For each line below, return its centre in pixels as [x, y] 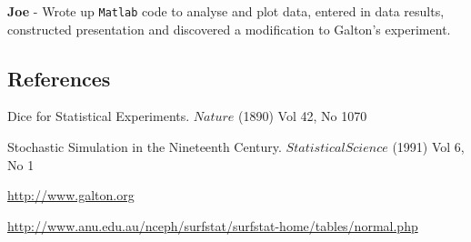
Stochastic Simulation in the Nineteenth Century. [145, 147]
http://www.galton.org [71, 195]
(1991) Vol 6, [428, 147]
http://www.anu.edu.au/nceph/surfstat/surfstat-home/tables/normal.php [213, 225]
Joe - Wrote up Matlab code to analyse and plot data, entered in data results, [226, 11]
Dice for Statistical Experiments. [99, 116]
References [59, 78]
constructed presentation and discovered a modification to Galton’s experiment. [229, 29]
